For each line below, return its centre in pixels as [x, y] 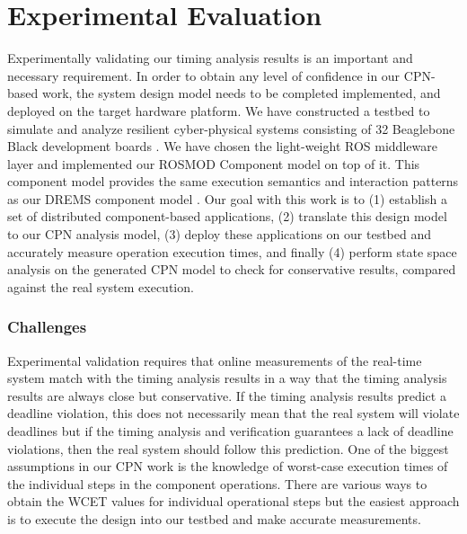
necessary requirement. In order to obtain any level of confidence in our [204, 75]
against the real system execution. [101, 286]
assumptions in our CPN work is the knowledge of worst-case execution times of [228, 466]
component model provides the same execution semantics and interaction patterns [233, 181]
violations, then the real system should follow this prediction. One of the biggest [228, 448]
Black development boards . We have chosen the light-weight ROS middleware [222, 146]
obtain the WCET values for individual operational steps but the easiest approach [233, 501]
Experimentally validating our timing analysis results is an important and [210, 58]
